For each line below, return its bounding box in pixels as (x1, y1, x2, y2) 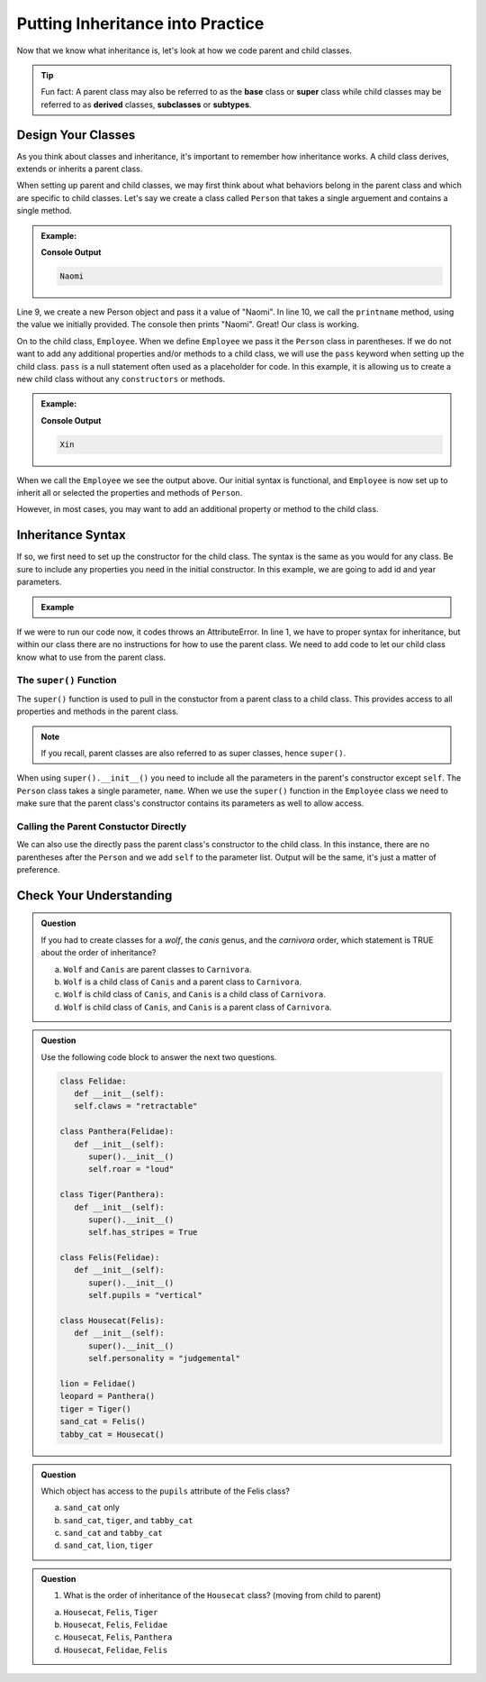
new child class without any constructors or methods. (16, 373, 226, 384)
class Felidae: (59, 1075, 127, 1086)
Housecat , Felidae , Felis (63, 1644, 168, 1655)
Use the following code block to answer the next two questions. (40, 1051, 277, 1063)
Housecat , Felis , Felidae (63, 1619, 168, 1631)
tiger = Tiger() (59, 1403, 132, 1414)
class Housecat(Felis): (59, 1316, 166, 1326)
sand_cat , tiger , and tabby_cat (63, 1514, 193, 1525)
